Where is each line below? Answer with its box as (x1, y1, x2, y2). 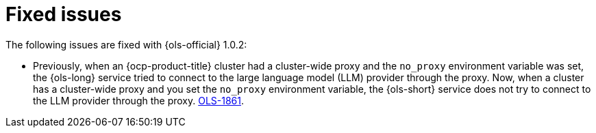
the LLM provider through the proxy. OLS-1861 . (33, 94, 245, 106)
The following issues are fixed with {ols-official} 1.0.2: (5, 38, 247, 50)
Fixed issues (5, 3, 122, 26)
